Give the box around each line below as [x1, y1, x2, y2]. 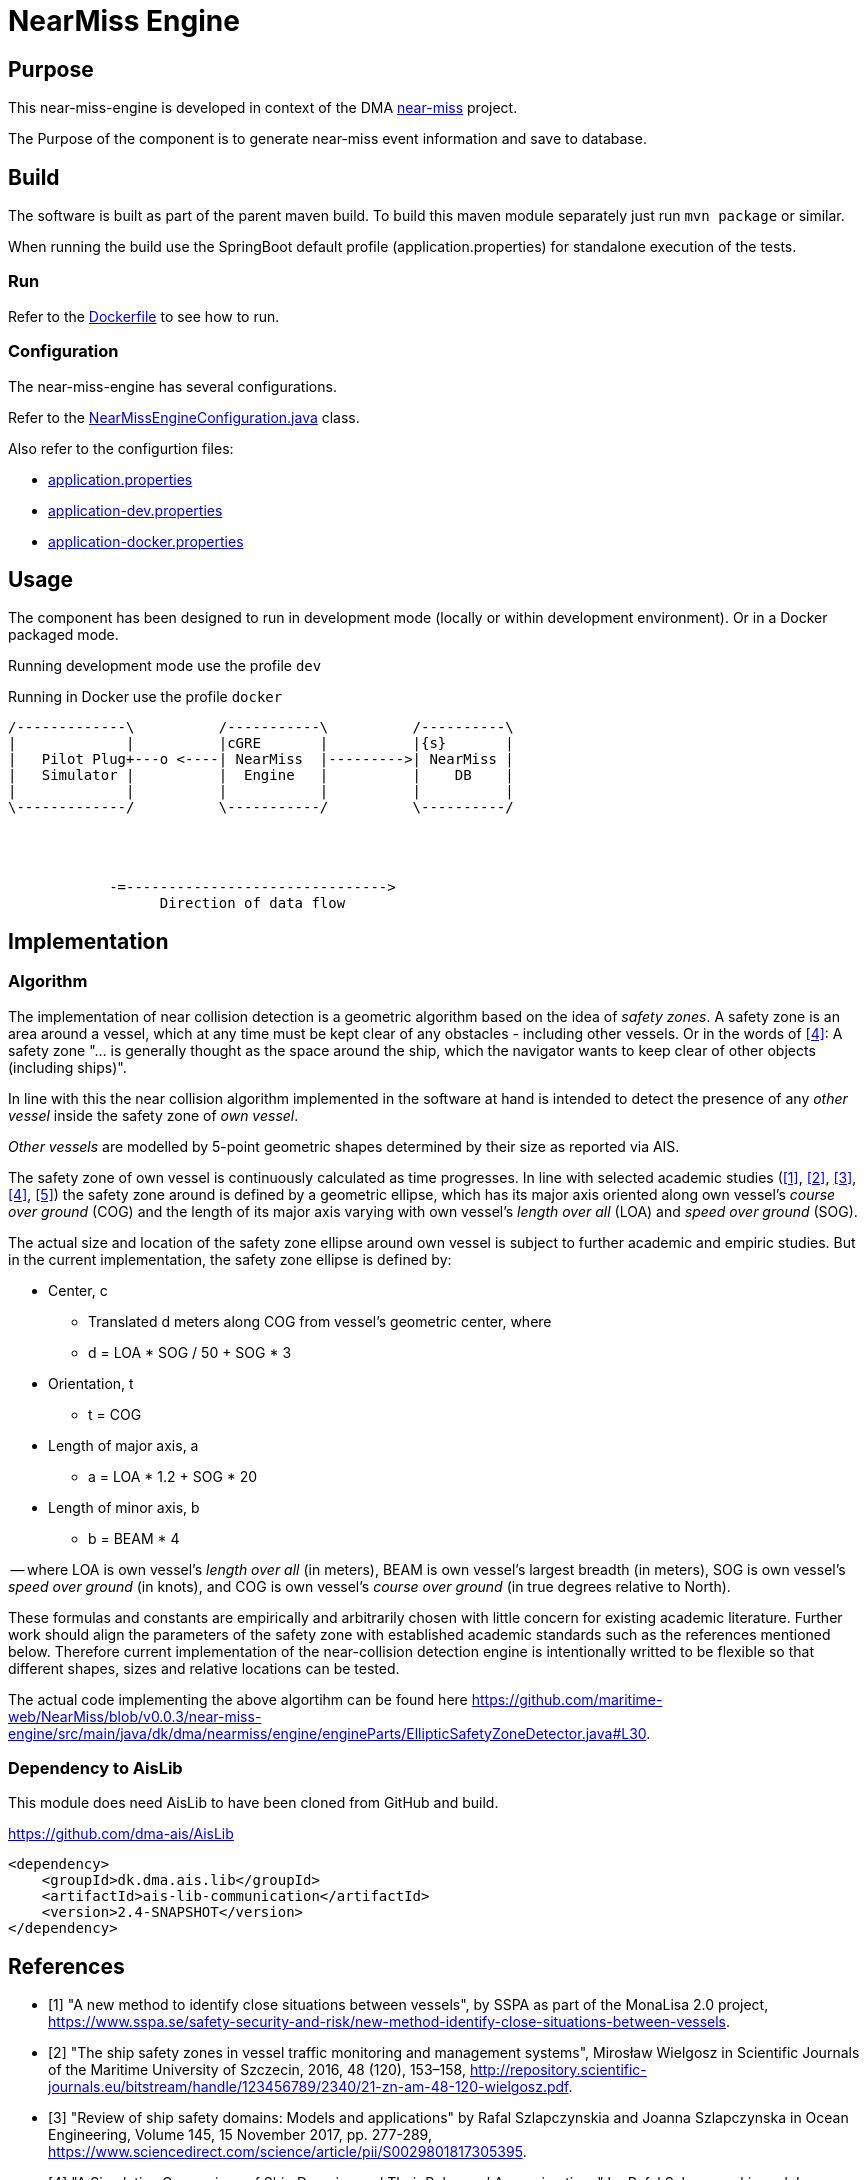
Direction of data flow [159, 895, 346, 912]
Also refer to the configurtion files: [8, 439, 234, 457]
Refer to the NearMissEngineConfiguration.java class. [8, 408, 360, 426]
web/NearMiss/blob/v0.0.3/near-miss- [8, 1707, 262, 1725]
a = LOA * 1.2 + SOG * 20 [88, 1467, 258, 1485]
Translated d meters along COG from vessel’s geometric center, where [88, 1312, 552, 1330]
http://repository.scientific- [469, 2061, 647, 2079]
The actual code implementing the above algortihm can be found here [8, 1690, 468, 1708]
